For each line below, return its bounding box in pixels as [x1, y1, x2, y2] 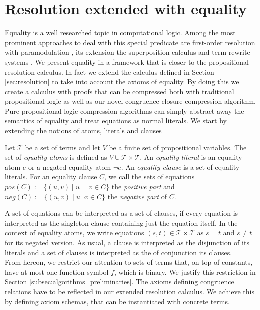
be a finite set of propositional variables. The [109, 142, 247, 152]
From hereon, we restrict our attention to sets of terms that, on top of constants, [5, 257, 253, 267]
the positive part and [111, 181, 175, 192]
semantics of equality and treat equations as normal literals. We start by [5, 115, 227, 126]
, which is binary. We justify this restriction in [114, 266, 256, 277]
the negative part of [107, 191, 167, 201]
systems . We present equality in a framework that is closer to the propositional [5, 56, 249, 67]
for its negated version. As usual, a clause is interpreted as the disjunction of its [5, 237, 249, 247]
